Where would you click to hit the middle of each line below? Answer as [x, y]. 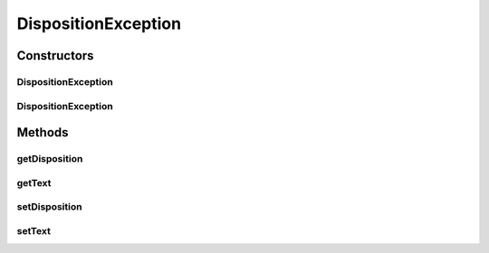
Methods [43, 132]
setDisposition [49, 207]
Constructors [55, 56]
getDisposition [50, 159]
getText [34, 183]
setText [34, 230]
